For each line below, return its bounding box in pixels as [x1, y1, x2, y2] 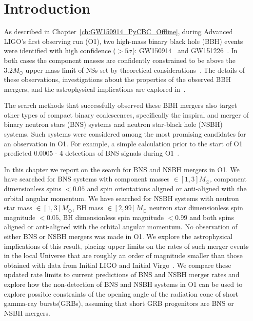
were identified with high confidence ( [4, 45, 116, 56]
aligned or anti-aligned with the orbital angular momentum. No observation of [4, 221, 237, 232]
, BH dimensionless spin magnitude [58, 212, 164, 222]
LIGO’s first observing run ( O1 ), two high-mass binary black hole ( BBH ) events [4, 36, 243, 46]
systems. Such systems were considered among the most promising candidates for [4, 129, 246, 139]
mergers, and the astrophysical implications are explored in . [4, 83, 186, 94]
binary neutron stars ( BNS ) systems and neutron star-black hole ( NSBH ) [4, 119, 223, 129]
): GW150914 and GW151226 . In [132, 45, 238, 56]
